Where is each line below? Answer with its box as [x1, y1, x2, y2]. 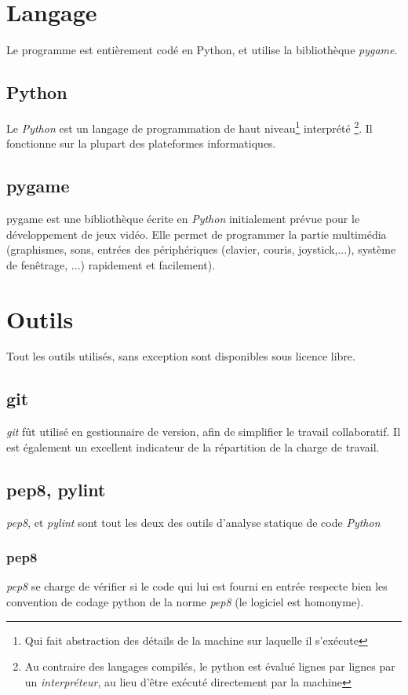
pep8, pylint [6, 477, 106, 501]
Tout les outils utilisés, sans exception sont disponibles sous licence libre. [6, 348, 355, 364]
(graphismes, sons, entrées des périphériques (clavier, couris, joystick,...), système [6, 241, 396, 258]
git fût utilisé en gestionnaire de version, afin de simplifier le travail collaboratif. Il [6, 423, 401, 440]
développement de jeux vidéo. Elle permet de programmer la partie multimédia [6, 225, 387, 242]
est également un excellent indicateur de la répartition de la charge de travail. [6, 438, 380, 455]
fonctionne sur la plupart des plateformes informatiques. [6, 135, 276, 152]
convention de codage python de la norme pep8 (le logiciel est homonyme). [6, 594, 364, 610]
